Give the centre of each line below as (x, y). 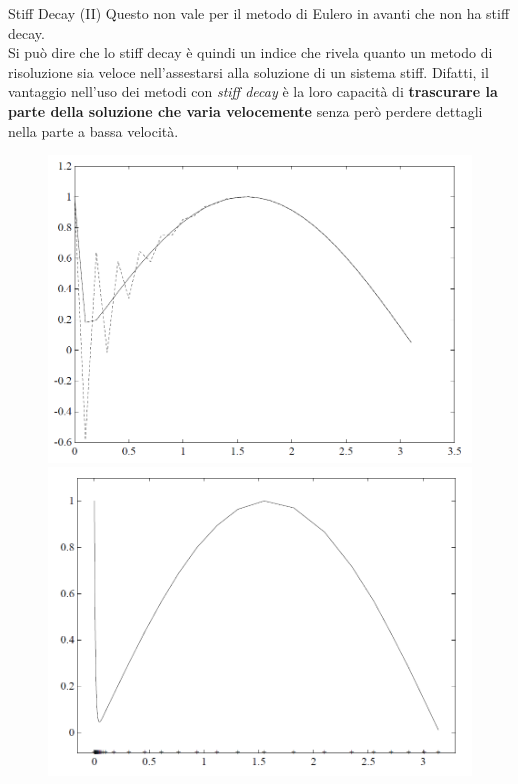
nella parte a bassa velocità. (93, 130)
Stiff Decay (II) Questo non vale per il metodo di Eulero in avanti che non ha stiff (259, 13)
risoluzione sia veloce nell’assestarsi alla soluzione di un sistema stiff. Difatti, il (248, 71)
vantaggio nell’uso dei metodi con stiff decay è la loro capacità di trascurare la (253, 91)
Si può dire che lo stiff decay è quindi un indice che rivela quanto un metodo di (250, 52)
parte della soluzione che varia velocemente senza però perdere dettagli (245, 110)
